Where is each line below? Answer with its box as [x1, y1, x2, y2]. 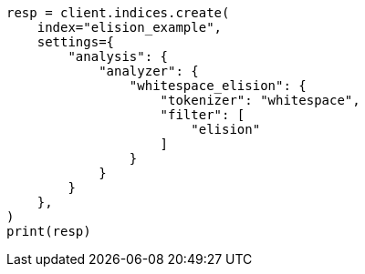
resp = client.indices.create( [6, 5, 230, 20]
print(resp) [6, 224, 91, 238]
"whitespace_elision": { [129, 78, 307, 93]
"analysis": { [68, 49, 169, 64]
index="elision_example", [36, 20, 223, 35]
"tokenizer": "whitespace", [160, 93, 360, 107]
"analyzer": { [99, 64, 199, 78]
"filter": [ [160, 107, 245, 122]
